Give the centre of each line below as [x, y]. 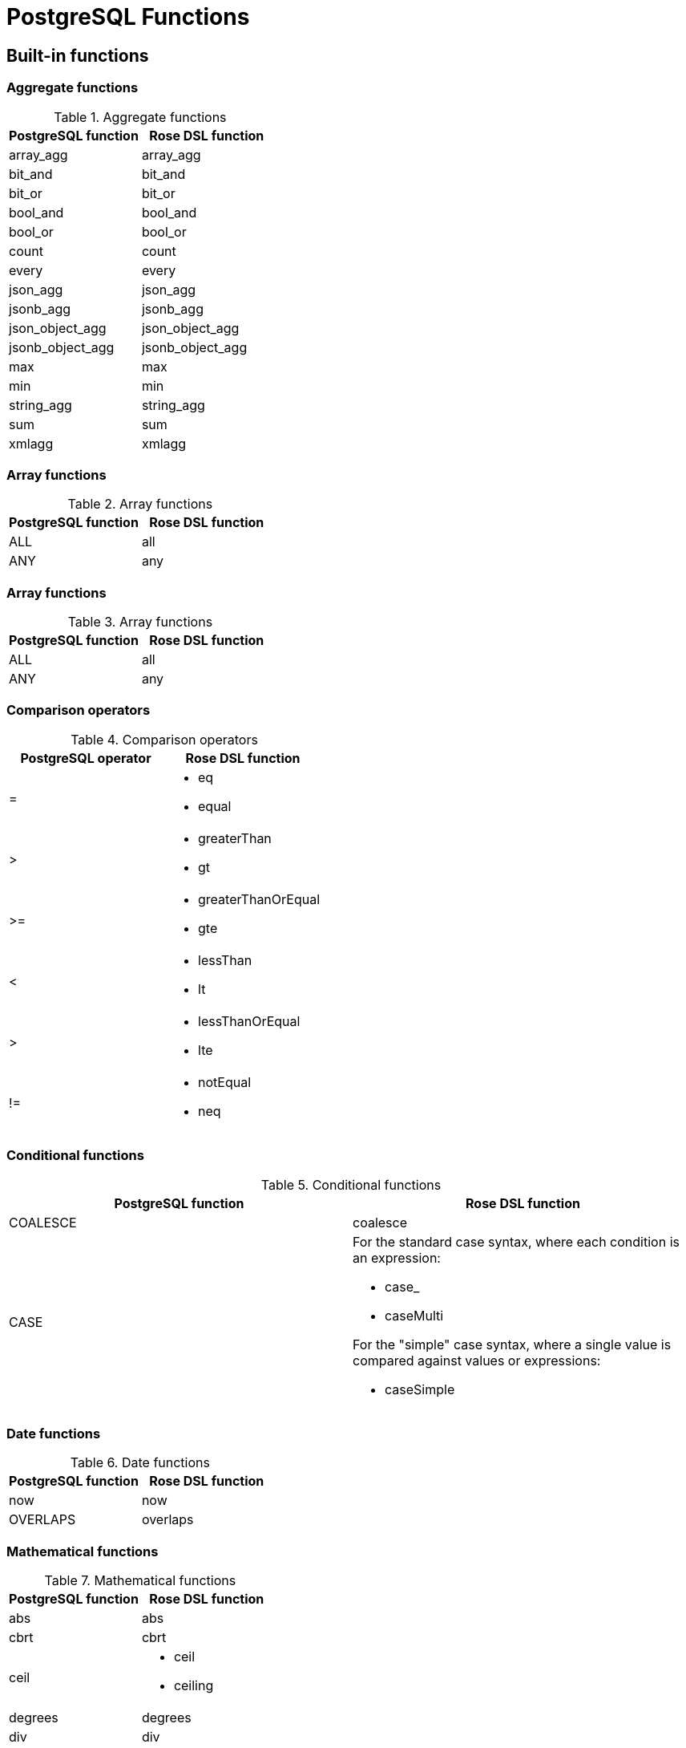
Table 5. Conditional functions [351, 1184]
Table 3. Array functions [140, 622]
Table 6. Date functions [140, 1463]
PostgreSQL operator [86, 758]
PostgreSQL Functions [128, 17]
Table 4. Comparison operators [164, 739]
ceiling [194, 1686]
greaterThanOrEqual [259, 899]
